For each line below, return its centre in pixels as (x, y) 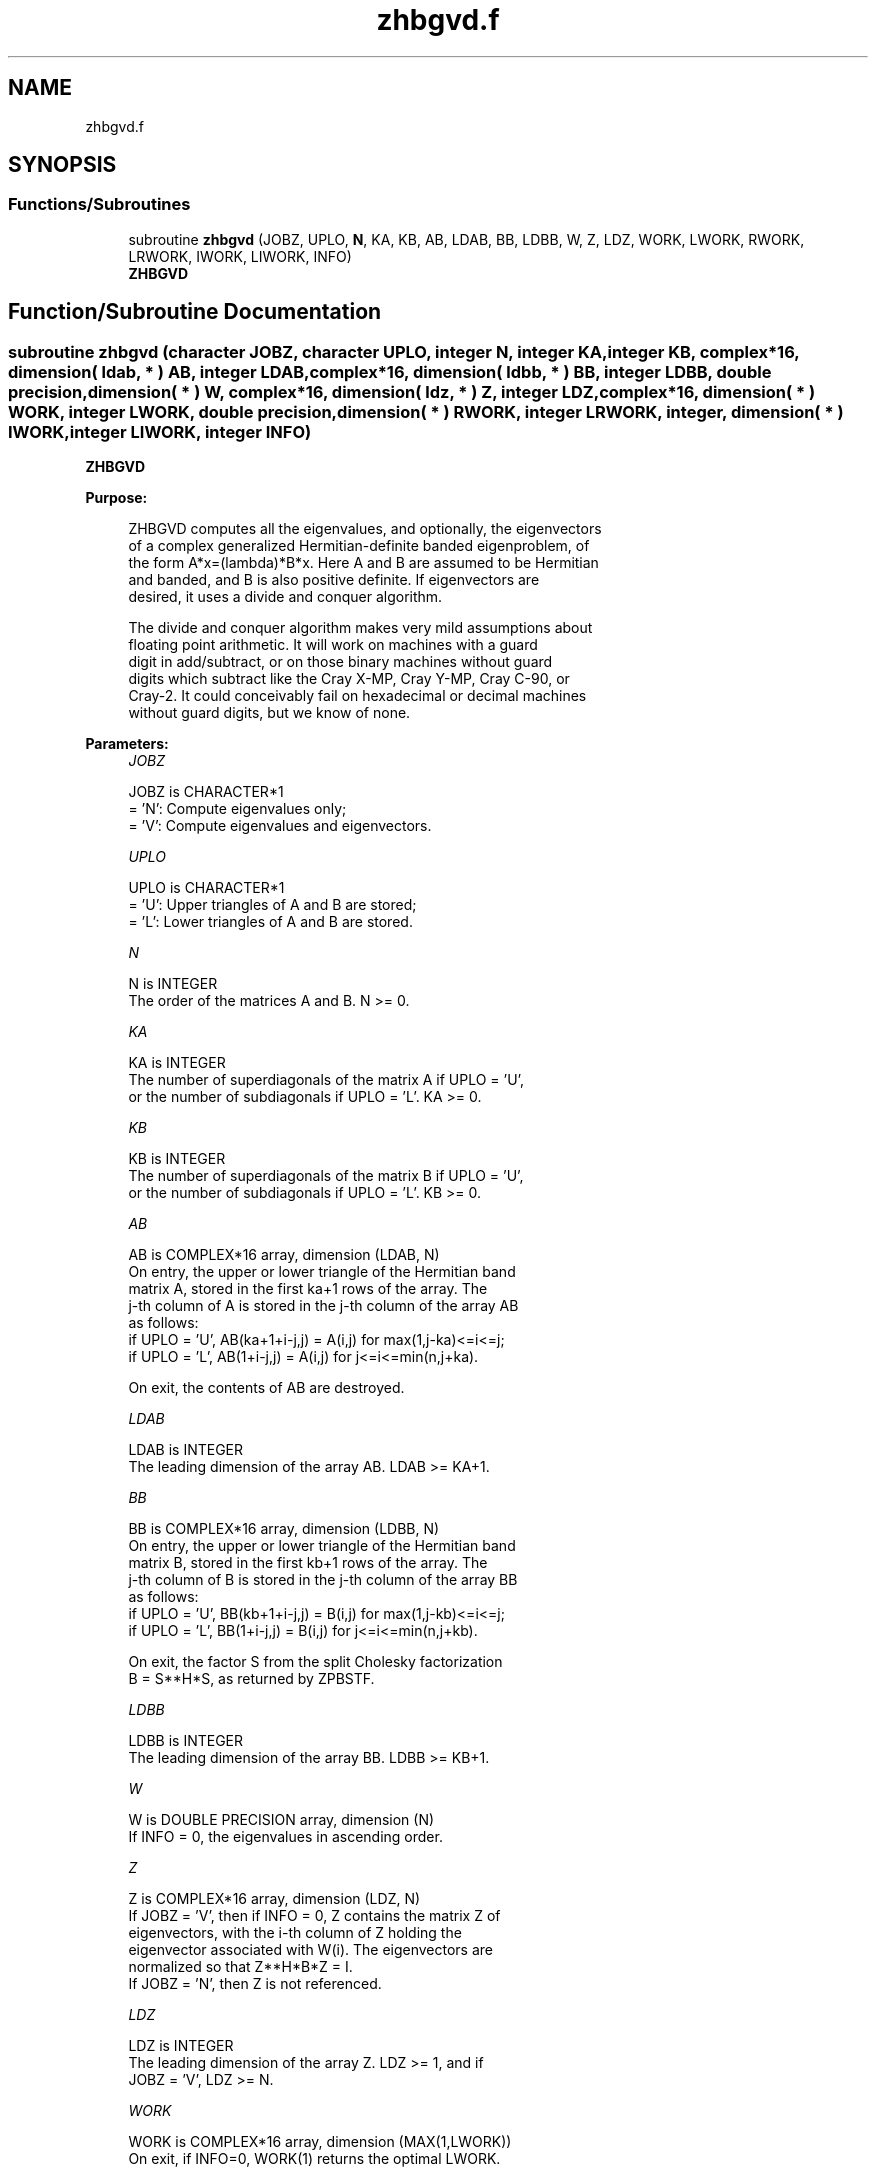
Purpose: (116, 498)
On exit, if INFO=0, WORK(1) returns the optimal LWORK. (314, 2159)
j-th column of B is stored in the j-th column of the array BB (323, 1580)
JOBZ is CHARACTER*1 (206, 792)
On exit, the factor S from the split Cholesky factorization (315, 1662)
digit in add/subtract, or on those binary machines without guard (340, 662)
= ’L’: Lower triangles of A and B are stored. (270, 922)
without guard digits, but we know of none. (269, 713)
